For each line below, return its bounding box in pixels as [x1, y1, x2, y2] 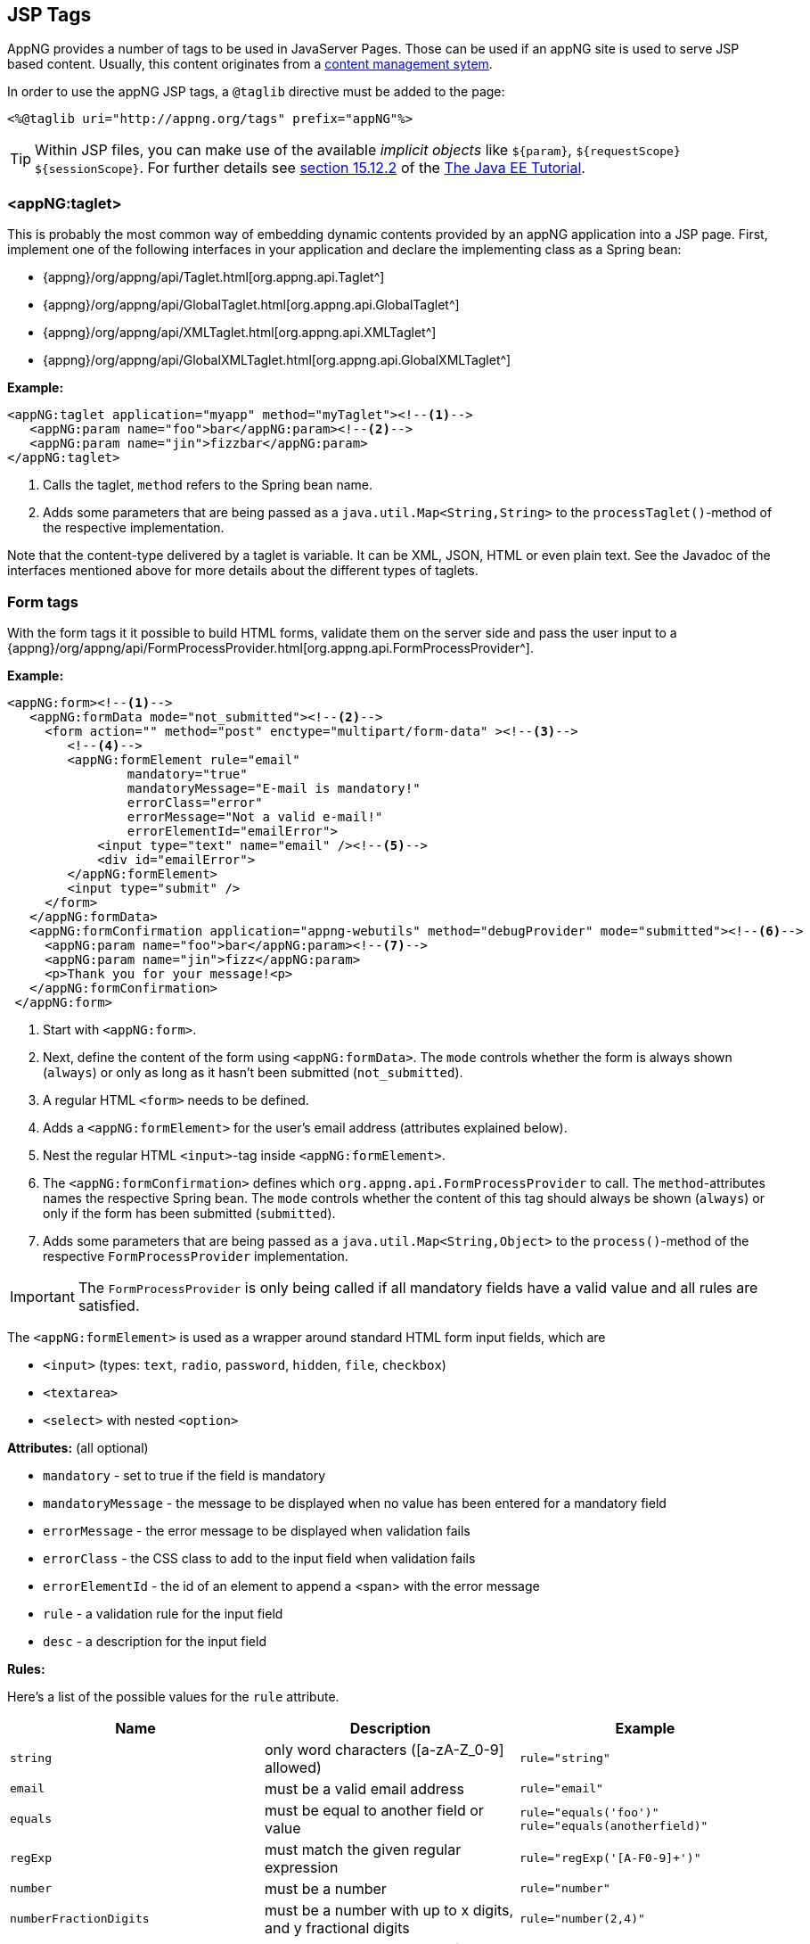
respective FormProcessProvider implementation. [43, 1248, 348, 1264]
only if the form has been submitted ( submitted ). [43, 1205, 336, 1221]
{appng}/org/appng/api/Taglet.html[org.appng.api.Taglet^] [43, 269, 385, 285]
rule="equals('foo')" [519, 1805, 659, 1819]
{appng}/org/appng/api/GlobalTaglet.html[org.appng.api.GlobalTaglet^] [43, 297, 460, 313]
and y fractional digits [264, 1918, 410, 1937]
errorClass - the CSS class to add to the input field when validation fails [43, 1550, 476, 1566]
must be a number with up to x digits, [264, 1900, 514, 1919]
